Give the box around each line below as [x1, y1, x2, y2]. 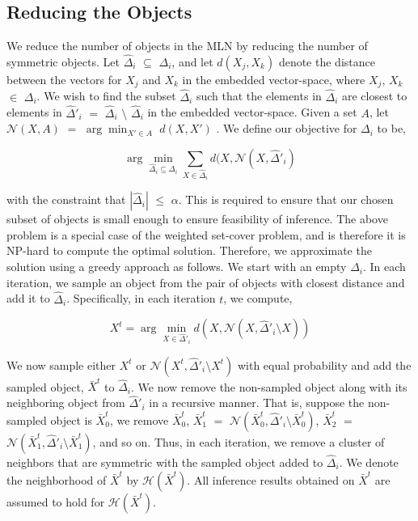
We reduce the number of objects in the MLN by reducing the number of [6, 37, 368, 54]
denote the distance [278, 53, 375, 70]
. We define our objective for [216, 120, 357, 137]
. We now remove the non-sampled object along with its [130, 378, 407, 395]
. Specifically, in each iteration [66, 290, 216, 307]
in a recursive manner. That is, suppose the [149, 394, 365, 411]
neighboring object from [6, 394, 125, 411]
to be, [377, 120, 406, 137]
